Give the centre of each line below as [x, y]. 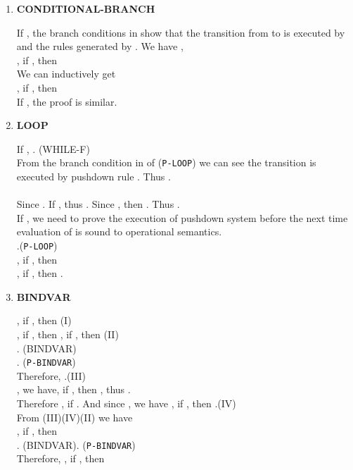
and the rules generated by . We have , [100, 46]
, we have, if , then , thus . [73, 389]
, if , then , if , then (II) [68, 334]
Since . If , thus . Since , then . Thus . [98, 204]
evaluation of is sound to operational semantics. [119, 231]
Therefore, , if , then [60, 458]
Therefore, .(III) [51, 375]
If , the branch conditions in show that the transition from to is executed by [181, 32]
